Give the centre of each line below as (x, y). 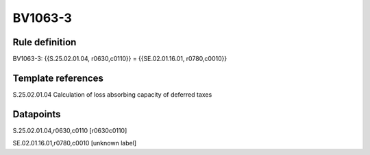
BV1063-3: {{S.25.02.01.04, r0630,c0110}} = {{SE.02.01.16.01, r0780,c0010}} (120, 59)
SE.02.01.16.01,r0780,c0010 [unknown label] (75, 143)
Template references (58, 78)
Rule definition (45, 42)
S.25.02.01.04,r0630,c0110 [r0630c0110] (70, 130)
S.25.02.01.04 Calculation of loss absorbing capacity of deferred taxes (112, 94)
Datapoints (37, 114)
